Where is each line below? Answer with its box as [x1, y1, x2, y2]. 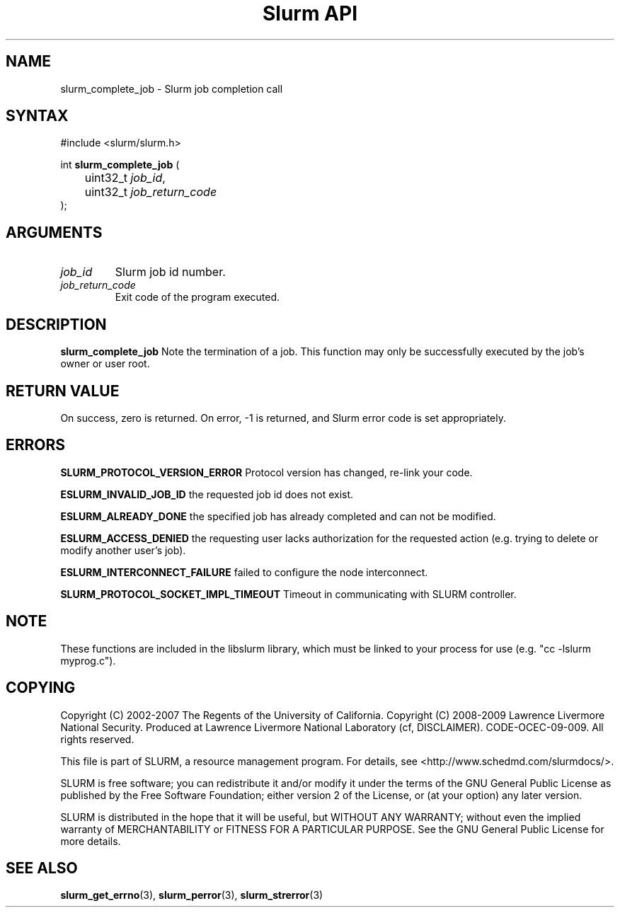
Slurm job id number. [115, 265, 226, 280]
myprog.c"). [60, 654, 116, 667]
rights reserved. [60, 733, 134, 745]
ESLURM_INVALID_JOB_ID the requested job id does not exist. [60, 488, 354, 500]
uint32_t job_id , [84, 171, 166, 185]
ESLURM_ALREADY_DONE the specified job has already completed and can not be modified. [60, 510, 496, 522]
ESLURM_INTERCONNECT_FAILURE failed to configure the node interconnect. [60, 565, 428, 578]
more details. [60, 834, 121, 847]
